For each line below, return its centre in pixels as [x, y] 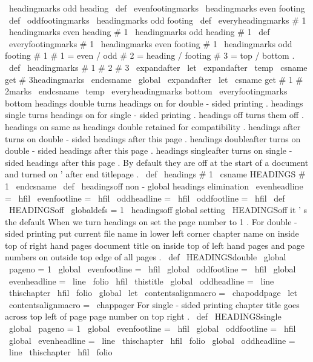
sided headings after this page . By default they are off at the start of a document [157, 162]
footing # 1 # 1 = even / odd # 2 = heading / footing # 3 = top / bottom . [150, 55]
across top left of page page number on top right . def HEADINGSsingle [143, 316]
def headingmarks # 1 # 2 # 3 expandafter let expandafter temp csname [158, 67]
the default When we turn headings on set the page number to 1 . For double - [151, 221]
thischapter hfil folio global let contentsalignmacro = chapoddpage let [153, 293]
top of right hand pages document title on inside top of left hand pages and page [155, 245]
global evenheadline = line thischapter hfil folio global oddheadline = [152, 340]
